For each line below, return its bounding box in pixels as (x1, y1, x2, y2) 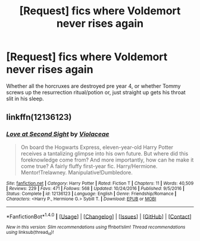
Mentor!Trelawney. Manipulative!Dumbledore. (20, 169, 133, 176)
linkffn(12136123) (6, 112, 72, 122)
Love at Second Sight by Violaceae (6, 130, 110, 138)
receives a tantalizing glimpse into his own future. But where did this (20, 150, 189, 157)
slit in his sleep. (6, 95, 44, 102)
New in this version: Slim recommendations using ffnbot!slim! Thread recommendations (6, 224, 186, 230)
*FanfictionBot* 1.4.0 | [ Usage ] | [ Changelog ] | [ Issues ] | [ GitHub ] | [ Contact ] (6, 212, 192, 220)
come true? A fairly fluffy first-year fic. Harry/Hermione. (20, 162, 158, 170)
